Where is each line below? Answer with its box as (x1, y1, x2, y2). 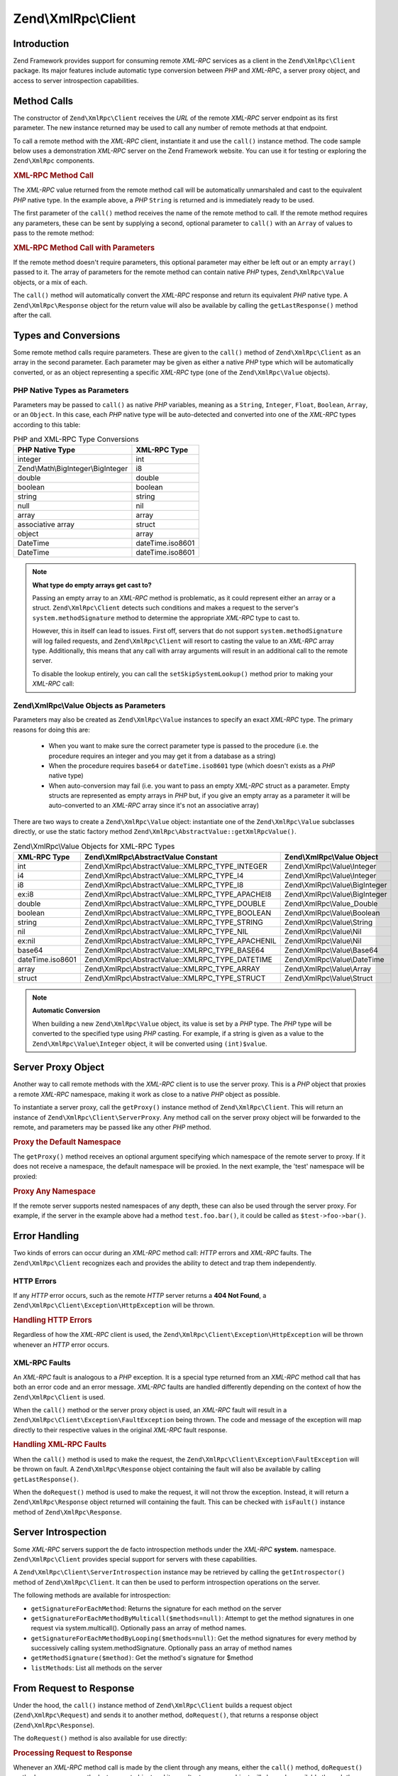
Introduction (13, 38, 70, 50)
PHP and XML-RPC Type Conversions (13, 434, 139, 444)
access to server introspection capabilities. (13, 76, 139, 85)
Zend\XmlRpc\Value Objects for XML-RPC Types (13, 841, 175, 851)
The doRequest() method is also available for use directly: (13, 1733, 187, 1742)
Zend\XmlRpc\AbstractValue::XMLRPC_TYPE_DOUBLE (84, 899, 266, 909)
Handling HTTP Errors (13, 1315, 92, 1325)
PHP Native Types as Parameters (13, 386, 129, 396)
